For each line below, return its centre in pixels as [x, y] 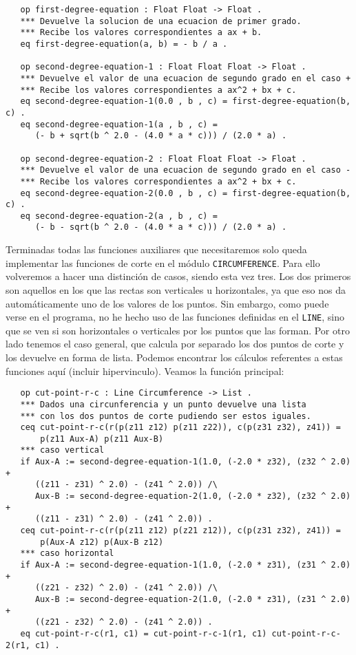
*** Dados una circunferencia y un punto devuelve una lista [163, 404]
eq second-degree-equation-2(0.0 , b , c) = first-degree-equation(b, [186, 193]
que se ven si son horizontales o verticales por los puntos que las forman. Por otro [178, 330]
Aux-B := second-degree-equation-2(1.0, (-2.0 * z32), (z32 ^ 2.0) [193, 496]
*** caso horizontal [67, 554]
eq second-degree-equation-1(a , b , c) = [119, 124]
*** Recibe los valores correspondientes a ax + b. [141, 33]
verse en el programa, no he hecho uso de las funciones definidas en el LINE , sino [175, 317]
